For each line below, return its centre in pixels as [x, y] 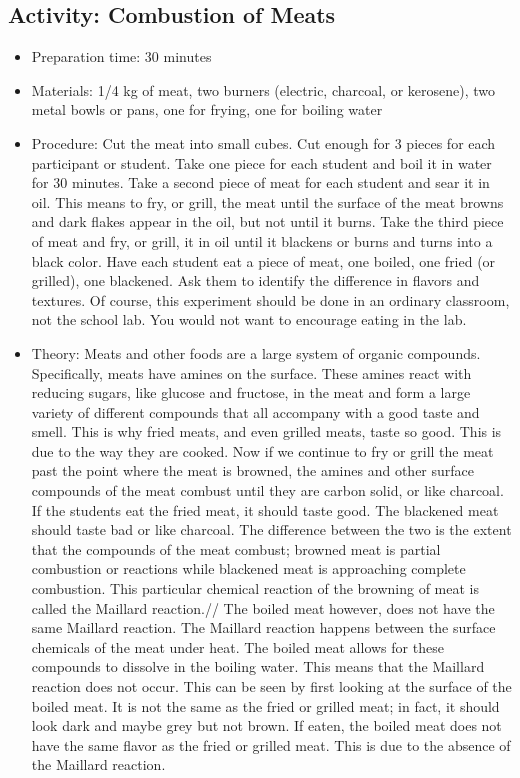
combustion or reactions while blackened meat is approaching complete [248, 568]
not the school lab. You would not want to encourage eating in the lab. [249, 319]
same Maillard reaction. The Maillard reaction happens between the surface [263, 627]
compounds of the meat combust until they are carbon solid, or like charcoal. [267, 490]
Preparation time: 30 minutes [121, 56]
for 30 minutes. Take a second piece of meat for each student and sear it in [260, 182]
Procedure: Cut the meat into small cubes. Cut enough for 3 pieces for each [263, 142]
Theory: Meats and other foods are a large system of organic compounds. [256, 352]
